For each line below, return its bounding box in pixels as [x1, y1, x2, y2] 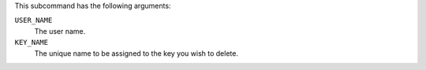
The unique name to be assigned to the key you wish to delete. [34, 48, 238, 58]
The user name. [34, 26, 86, 35]
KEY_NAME [14, 38, 49, 47]
